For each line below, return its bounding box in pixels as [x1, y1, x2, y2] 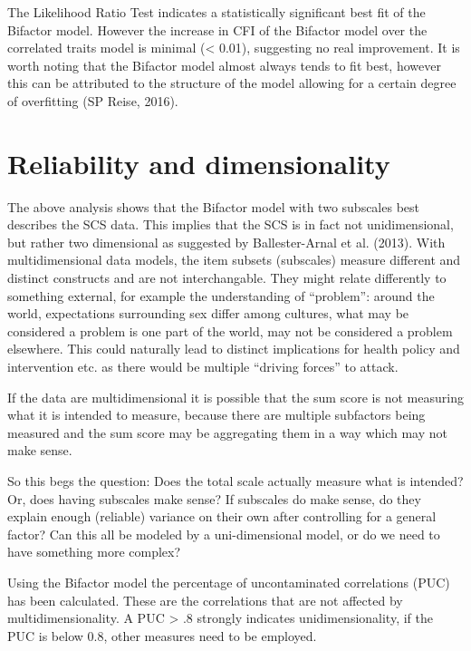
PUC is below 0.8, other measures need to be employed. [7, 626, 317, 645]
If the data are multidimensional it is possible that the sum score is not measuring [7, 387, 464, 406]
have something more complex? [7, 542, 181, 561]
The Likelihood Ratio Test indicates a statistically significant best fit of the [7, 3, 426, 21]
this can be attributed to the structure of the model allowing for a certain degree [7, 73, 457, 92]
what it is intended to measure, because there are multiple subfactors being [7, 405, 426, 424]
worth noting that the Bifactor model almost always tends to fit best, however [7, 55, 441, 74]
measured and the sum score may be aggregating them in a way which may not [7, 423, 448, 442]
